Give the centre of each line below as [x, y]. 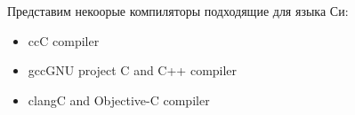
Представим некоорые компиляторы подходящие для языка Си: [178, 11]
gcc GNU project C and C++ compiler [133, 70]
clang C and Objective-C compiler [119, 100]
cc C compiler [64, 40]
